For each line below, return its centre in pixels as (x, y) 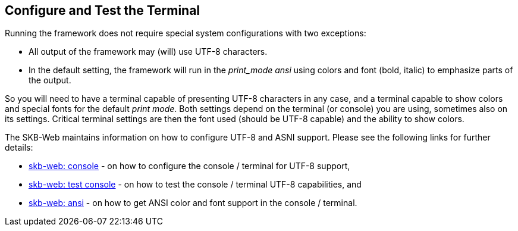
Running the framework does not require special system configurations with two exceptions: (186, 33)
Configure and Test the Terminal (103, 10)
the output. (50, 80)
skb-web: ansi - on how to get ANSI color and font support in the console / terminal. (193, 203)
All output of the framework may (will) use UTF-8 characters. (148, 52)
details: (19, 148)
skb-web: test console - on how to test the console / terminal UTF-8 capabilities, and (195, 185)
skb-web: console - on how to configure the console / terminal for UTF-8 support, (189, 166)
